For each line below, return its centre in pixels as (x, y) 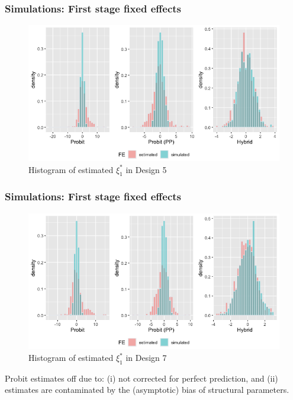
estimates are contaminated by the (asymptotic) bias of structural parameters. (147, 390)
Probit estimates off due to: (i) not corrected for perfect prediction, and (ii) (141, 378)
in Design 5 (146, 169)
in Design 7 (146, 358)
